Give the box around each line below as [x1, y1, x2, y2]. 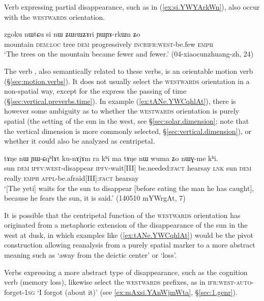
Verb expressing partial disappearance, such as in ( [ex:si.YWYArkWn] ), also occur [4, 2, 260, 12]
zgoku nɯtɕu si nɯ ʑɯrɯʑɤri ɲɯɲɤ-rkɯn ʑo [4, 29, 140, 39]
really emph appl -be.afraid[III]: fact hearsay [4, 172, 139, 183]
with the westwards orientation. [4, 11, 105, 22]
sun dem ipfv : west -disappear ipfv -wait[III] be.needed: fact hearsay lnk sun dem [4, 162, 252, 173]
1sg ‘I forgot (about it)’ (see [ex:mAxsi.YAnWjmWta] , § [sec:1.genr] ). [24, 286, 238, 297]
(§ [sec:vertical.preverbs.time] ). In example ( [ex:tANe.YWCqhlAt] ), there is [4, 95, 236, 106]
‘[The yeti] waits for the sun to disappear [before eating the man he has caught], [4, 182, 254, 193]
